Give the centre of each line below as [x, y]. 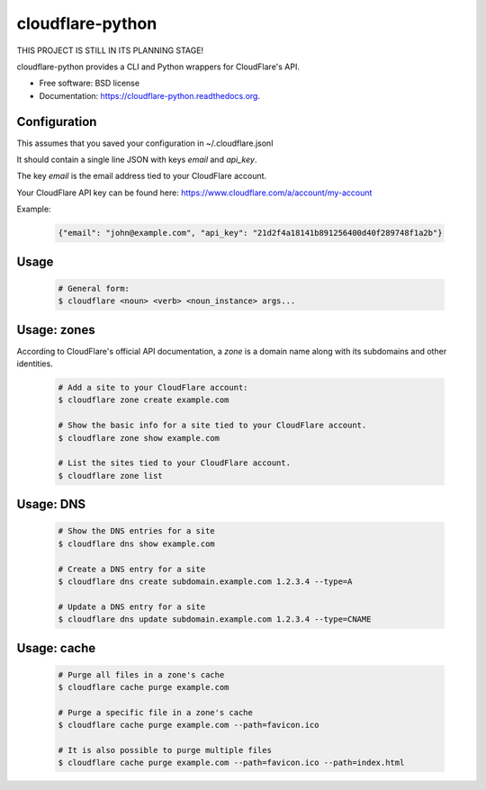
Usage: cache [56, 648]
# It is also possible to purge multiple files [165, 750]
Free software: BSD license [89, 83]
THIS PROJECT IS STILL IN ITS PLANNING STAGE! [110, 50]
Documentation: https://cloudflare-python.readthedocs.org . [150, 95]
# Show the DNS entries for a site [136, 531]
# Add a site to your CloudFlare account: [153, 388]
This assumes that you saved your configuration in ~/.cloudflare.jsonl [145, 143]
